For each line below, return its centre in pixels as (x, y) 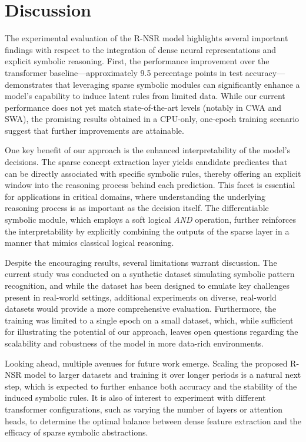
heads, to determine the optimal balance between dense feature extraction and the (153, 420)
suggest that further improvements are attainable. (94, 130)
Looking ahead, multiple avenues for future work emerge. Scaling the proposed (146, 363)
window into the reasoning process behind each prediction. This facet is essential (150, 185)
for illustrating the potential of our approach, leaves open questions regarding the (152, 331)
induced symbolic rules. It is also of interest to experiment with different (135, 398)
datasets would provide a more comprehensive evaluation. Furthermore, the (141, 309)
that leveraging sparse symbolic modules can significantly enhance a (177, 84)
